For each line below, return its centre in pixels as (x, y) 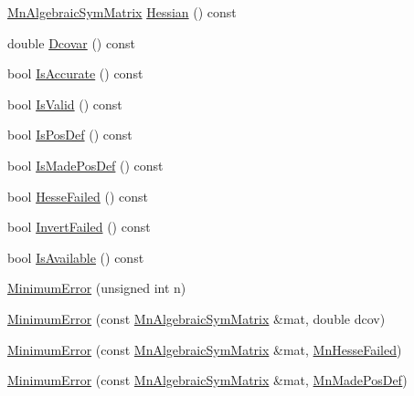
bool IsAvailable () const (76, 257)
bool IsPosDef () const (70, 135)
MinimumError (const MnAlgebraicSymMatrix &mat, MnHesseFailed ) (205, 349)
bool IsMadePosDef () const (85, 165)
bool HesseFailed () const (78, 196)
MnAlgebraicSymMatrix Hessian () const (122, 12)
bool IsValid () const (65, 104)
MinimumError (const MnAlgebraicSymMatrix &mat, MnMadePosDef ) (207, 380)
